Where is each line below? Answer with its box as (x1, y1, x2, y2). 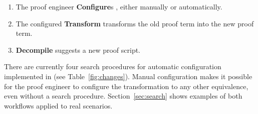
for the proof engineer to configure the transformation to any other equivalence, (4, 81, 248, 91)
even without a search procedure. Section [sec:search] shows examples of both (4, 91, 242, 101)
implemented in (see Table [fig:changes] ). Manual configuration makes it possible (4, 71, 252, 81)
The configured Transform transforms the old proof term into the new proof (16, 18, 254, 28)
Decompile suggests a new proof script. (16, 44, 140, 55)
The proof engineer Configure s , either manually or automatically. (16, 1, 222, 11)
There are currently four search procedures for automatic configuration (4, 61, 221, 72)
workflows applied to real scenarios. (4, 100, 113, 111)
